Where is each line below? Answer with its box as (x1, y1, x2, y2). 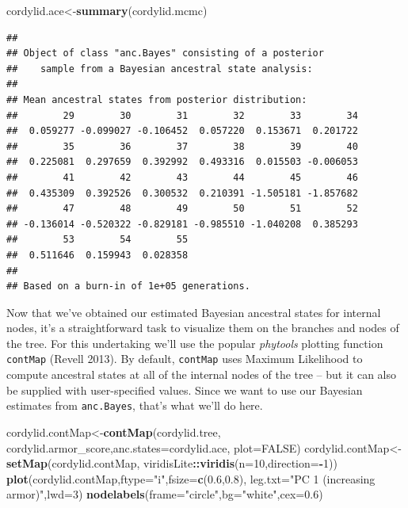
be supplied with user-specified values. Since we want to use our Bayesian (6, 381, 363, 398)
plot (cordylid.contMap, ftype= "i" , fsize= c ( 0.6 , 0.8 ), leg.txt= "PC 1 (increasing (6, 470, 376, 487)
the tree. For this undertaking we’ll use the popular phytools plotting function (6, 334, 383, 351)
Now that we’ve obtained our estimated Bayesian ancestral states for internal (6, 304, 381, 320)
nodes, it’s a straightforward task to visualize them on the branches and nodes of (6, 319, 399, 336)
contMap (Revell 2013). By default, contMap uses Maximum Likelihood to (6, 350, 363, 367)
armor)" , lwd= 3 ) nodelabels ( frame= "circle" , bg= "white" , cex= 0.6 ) (6, 486, 323, 502)
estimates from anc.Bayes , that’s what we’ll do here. (6, 397, 263, 414)
